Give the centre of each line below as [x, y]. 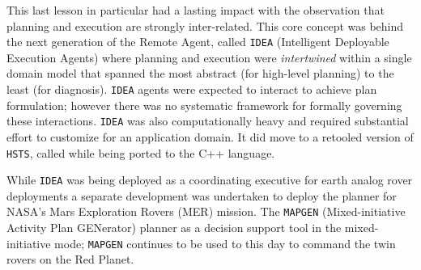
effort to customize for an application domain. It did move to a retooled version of [210, 136]
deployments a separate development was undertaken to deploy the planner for [202, 195]
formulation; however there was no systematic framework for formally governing [204, 105]
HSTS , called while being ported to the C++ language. [141, 152]
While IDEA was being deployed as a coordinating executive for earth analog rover [210, 180]
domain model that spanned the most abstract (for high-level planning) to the [200, 73]
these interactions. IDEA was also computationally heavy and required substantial [208, 121]
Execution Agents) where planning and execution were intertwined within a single [209, 57]
